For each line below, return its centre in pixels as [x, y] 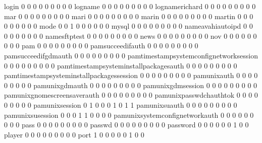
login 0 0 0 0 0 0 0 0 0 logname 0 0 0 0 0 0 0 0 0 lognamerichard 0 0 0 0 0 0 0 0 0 [130, 6]
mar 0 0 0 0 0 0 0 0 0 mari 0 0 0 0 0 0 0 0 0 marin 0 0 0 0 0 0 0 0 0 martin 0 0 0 [129, 16]
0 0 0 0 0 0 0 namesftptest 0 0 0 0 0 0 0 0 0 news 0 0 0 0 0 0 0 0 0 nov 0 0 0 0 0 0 [130, 35]
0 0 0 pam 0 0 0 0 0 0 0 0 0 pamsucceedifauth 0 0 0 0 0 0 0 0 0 [101, 46]
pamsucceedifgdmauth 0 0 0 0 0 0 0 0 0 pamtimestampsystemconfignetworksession [131, 55]
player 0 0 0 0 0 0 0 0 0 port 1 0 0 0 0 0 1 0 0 [74, 134]
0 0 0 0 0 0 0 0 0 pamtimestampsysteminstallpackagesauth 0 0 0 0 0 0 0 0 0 [121, 65]
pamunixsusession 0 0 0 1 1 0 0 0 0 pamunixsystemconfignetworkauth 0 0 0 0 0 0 [129, 115]
